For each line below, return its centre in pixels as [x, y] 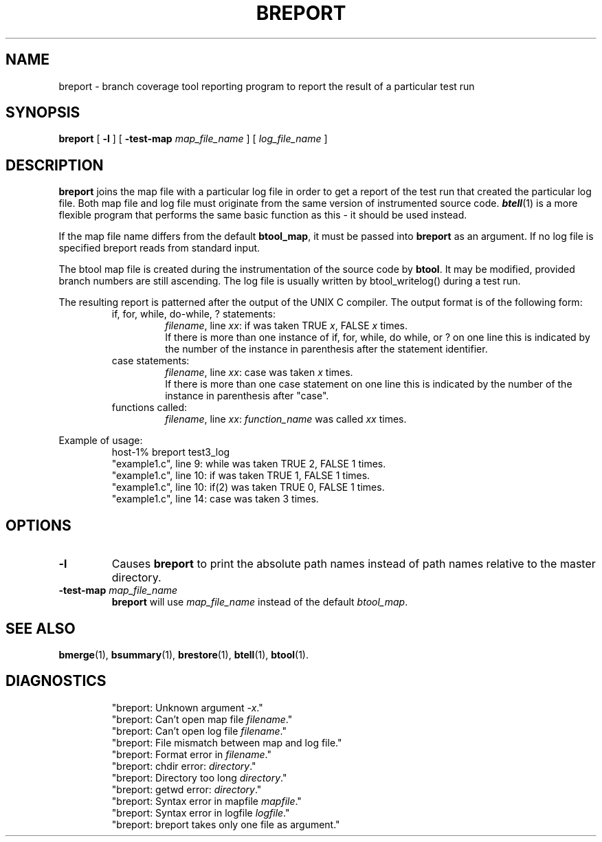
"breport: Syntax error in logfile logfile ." [201, 812]
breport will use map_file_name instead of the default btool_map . [260, 602]
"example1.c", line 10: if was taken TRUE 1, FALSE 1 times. [241, 476]
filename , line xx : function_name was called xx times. [286, 419]
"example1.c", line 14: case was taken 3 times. [215, 499]
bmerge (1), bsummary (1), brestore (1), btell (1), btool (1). [183, 654]
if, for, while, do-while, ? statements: [193, 314]
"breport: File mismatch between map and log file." [227, 742]
